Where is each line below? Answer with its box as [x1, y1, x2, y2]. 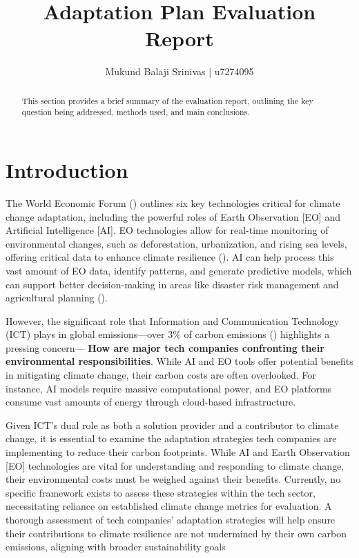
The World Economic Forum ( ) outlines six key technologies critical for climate [6, 195, 340, 210]
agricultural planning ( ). [6, 290, 108, 305]
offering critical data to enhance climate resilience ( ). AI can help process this [6, 250, 334, 264]
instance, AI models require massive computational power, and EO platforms [6, 381, 332, 395]
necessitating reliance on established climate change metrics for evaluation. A [6, 499, 332, 513]
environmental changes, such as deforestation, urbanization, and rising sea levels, [6, 236, 347, 250]
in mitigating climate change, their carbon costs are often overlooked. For [6, 368, 316, 382]
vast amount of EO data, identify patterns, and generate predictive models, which [6, 263, 352, 277]
